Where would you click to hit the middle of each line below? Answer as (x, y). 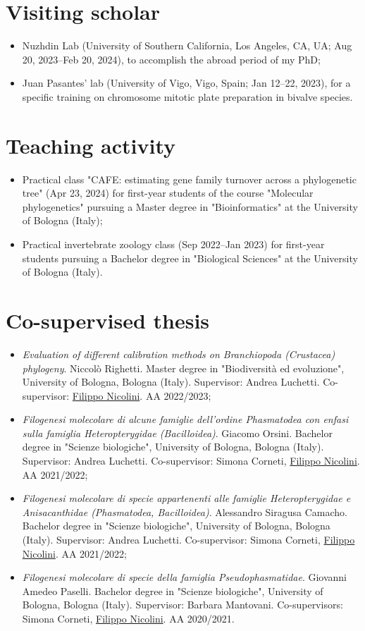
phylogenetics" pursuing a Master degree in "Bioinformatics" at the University (190, 206)
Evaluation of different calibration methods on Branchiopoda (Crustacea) (179, 354)
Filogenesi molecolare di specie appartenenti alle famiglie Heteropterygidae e (186, 498)
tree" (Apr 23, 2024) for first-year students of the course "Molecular (168, 193)
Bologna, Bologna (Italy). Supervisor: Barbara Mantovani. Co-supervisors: (182, 605)
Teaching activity (91, 145)
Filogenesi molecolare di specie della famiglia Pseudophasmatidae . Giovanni (185, 577)
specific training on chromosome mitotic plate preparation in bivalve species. (187, 96)
